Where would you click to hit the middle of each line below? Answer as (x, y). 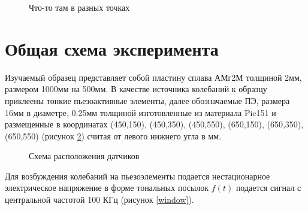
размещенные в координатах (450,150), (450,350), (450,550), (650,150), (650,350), (154, 124)
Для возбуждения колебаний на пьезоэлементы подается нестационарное (138, 176)
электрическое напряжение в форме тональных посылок (107, 188)
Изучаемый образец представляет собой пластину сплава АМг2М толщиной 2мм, (153, 77)
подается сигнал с (268, 188)
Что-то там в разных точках (79, 7)
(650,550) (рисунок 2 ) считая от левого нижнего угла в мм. (113, 136)
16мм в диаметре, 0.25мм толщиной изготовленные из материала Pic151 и (141, 112)
